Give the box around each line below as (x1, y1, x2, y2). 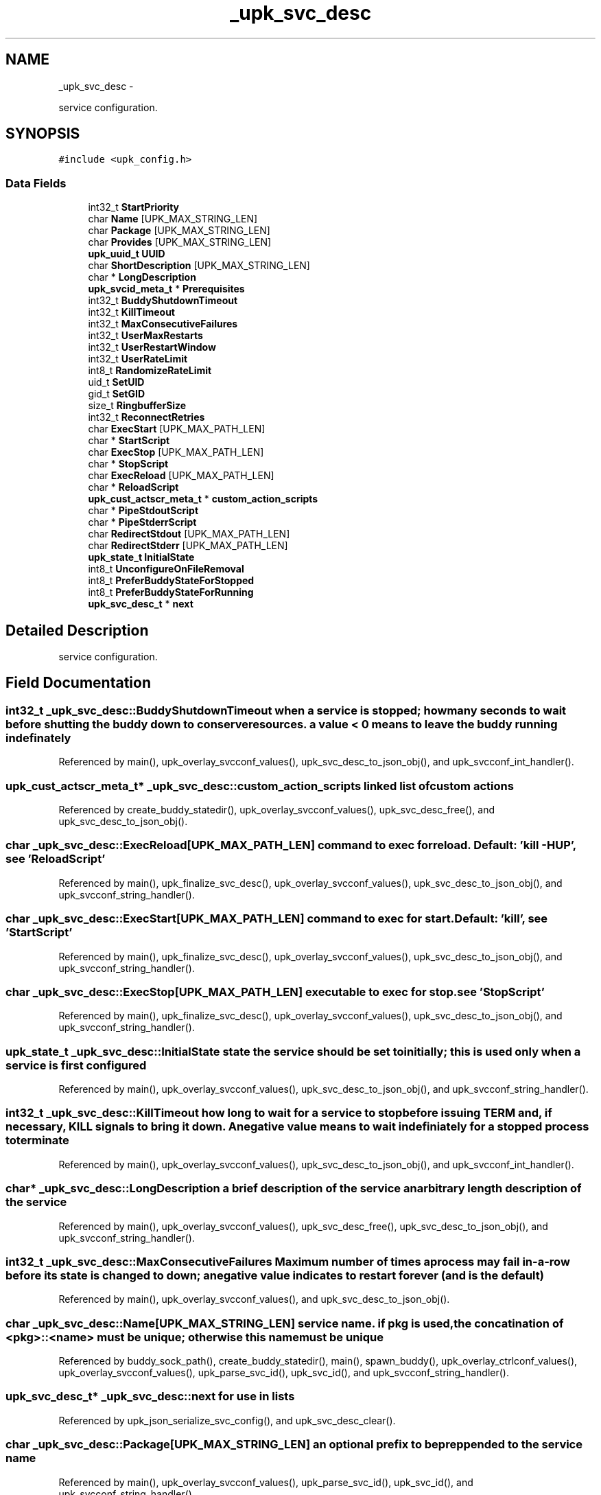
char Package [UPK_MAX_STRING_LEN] (88, 224, 270, 237)
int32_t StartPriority (88, 201, 179, 213)
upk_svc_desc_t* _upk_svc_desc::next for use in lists (5, 1389, 295, 1404)
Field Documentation (5, 674, 151, 692)
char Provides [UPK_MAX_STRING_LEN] (88, 236, 272, 248)
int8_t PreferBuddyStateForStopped (88, 575, 255, 587)
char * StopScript (88, 458, 169, 470)
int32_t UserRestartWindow (88, 341, 216, 354)
